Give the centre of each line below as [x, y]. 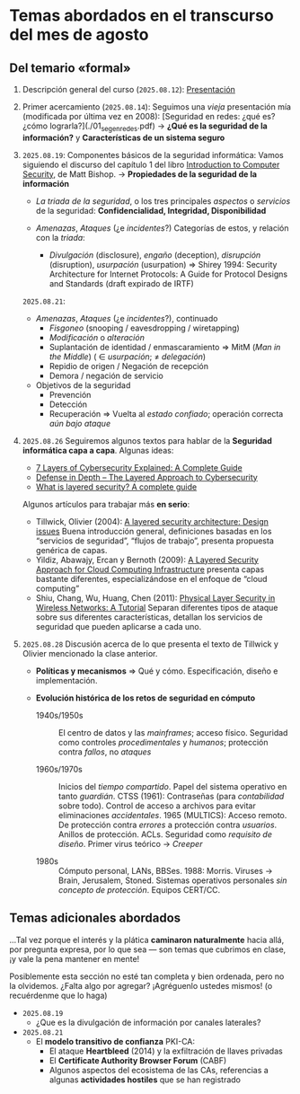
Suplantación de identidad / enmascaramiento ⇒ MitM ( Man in [165, 347]
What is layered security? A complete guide [116, 487]
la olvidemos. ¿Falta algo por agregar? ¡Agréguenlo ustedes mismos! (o [141, 985]
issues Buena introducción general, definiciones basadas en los [154, 531]
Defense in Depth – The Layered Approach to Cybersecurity [146, 477]
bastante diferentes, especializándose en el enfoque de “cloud [151, 578]
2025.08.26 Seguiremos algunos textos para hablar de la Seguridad [147, 440]
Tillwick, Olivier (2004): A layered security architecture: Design [152, 521]
